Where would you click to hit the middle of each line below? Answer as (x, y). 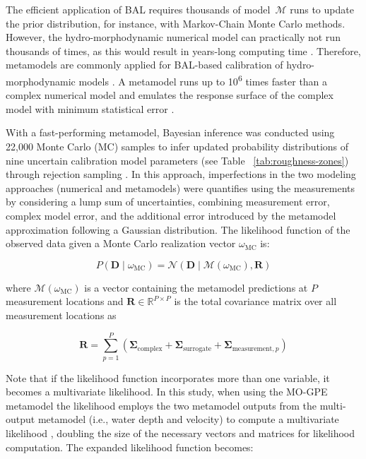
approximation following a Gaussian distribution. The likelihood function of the (178, 229)
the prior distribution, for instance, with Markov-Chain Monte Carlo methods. (176, 23)
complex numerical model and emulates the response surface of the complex (170, 95)
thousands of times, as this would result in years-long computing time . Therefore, (183, 50)
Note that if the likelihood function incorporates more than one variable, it (168, 377)
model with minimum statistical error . (90, 108)
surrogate (197, 348)
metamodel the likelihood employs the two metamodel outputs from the (161, 405)
